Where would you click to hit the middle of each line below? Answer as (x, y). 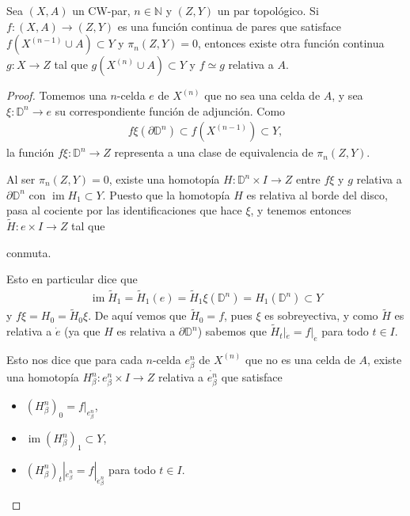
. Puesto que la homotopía (166, 194)
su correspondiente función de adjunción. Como (170, 110)
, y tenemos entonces (301, 210)
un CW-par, (101, 10)
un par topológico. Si (268, 10)
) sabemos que (232, 331)
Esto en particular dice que (72, 279)
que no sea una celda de (262, 95)
